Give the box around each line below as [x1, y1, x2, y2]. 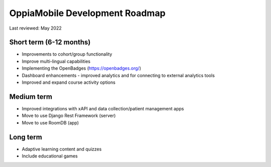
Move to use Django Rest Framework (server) [22, 113, 116, 119]
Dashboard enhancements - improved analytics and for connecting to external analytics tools [22, 72, 215, 78]
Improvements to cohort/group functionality [22, 51, 112, 57]
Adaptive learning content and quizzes [22, 146, 102, 152]
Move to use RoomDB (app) [22, 119, 79, 125]
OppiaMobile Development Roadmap [9, 8, 166, 19]
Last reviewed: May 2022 [9, 25, 62, 31]
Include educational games [22, 153, 78, 159]
